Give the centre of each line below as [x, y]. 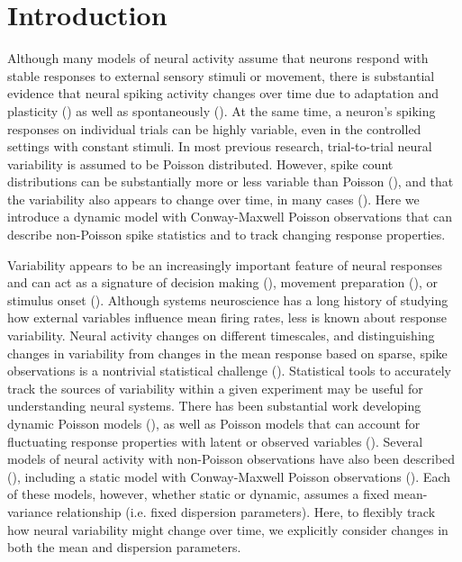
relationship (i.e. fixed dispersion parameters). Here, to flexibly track [246, 511]
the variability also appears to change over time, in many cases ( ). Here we [213, 199]
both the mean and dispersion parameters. [124, 547]
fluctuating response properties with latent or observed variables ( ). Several [215, 441]
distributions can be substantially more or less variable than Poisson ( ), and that [231, 181]
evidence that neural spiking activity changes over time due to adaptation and [223, 93]
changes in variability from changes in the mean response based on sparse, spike [227, 353]
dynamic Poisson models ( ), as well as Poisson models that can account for [214, 423]
